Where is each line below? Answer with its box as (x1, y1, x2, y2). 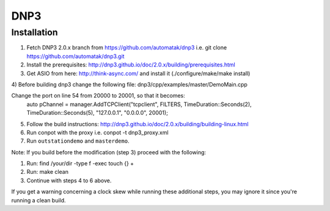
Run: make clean (26, 168, 68, 176)
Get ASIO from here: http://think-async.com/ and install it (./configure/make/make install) (26, 70, 251, 77)
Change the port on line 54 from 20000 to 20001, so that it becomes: (11, 92, 186, 99)
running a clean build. (11, 196, 67, 204)
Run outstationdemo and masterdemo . (26, 137, 130, 145)
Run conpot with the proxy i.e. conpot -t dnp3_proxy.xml (26, 129, 169, 136)
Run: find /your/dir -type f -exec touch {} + (26, 160, 134, 167)
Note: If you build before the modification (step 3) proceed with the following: (11, 148, 207, 156)
